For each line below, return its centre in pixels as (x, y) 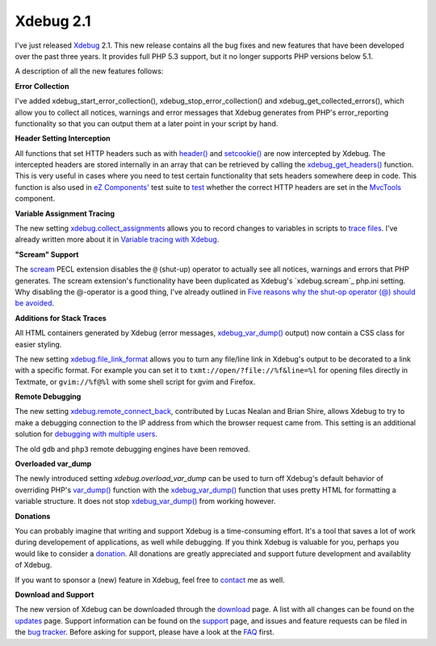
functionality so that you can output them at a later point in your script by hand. (147, 123)
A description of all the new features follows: (89, 71)
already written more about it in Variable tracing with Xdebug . (117, 239)
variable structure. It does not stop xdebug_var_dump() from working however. (145, 501)
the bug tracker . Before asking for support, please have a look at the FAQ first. (145, 632)
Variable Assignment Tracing (65, 213)
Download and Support (55, 594)
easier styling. (38, 344)
